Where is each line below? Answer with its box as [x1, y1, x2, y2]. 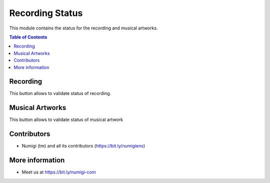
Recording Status [9, 7, 83, 18]
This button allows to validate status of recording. [9, 90, 111, 96]
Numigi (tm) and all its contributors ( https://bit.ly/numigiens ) [21, 143, 145, 149]
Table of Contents [9, 34, 47, 40]
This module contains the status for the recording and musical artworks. [9, 25, 158, 31]
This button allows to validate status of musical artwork [9, 116, 123, 122]
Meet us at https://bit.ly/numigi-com [21, 169, 96, 175]
